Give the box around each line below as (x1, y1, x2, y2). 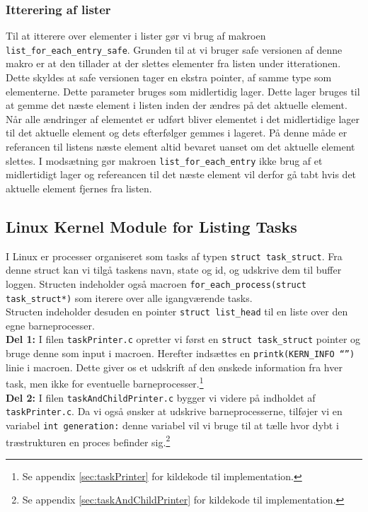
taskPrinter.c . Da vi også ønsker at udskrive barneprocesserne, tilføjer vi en (6, 404, 343, 419)
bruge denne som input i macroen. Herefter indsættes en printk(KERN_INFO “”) (6, 346, 355, 361)
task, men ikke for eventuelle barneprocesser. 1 (6, 374, 204, 391)
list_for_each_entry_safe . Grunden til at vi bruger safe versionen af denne (6, 42, 343, 57)
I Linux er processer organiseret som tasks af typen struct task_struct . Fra (6, 248, 343, 263)
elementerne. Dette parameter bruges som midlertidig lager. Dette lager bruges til (6, 83, 360, 98)
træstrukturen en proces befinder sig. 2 (6, 432, 171, 449)
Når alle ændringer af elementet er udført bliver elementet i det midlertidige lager (6, 111, 360, 126)
